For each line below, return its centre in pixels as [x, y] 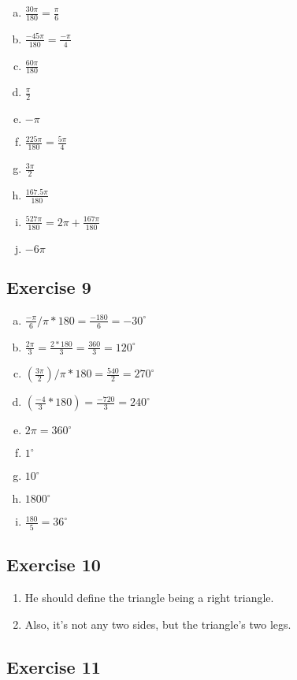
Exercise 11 [54, 666]
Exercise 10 [54, 565]
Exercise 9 [49, 287]
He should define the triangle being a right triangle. [149, 597]
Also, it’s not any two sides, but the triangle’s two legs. [158, 624]
